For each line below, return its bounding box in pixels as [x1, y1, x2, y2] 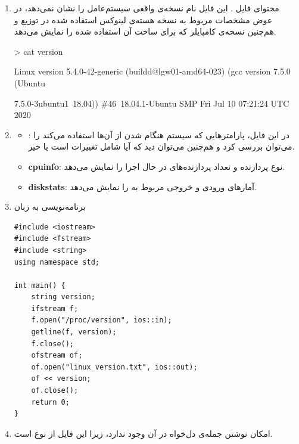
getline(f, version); [31, 328, 117, 337]
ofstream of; [31, 351, 83, 360]
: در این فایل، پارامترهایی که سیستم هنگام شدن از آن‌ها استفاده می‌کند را [28, 128, 290, 141]
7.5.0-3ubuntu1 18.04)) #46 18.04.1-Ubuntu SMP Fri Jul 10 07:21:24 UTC [14, 97, 289, 109]
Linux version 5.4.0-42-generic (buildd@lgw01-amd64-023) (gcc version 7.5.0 [14, 65, 291, 77]
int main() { [14, 281, 66, 290]
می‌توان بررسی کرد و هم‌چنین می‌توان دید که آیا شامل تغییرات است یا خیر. [28, 140, 295, 153]
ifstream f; [31, 304, 79, 313]
